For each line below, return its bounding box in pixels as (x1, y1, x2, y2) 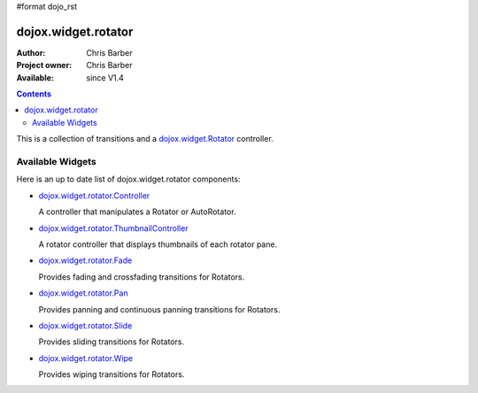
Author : (16, 47, 46, 58)
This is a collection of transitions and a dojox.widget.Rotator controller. (16, 134, 274, 144)
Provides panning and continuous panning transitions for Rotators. (38, 304, 281, 314)
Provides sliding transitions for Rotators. (38, 336, 185, 347)
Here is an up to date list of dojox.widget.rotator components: (16, 173, 241, 185)
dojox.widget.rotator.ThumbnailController (38, 222, 189, 234)
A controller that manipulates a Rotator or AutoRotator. (38, 206, 236, 217)
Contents (16, 89, 52, 99)
